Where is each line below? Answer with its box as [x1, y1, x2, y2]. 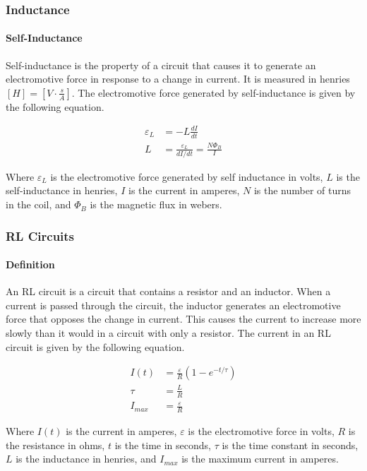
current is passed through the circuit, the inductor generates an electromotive [6, 297, 341, 312]
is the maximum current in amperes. [181, 451, 339, 466]
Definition [6, 257, 55, 272]
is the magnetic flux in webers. [90, 197, 222, 212]
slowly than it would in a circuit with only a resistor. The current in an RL [6, 326, 331, 340]
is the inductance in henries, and [16, 451, 157, 466]
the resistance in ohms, [6, 437, 105, 452]
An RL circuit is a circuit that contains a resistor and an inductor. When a [6, 284, 331, 299]
